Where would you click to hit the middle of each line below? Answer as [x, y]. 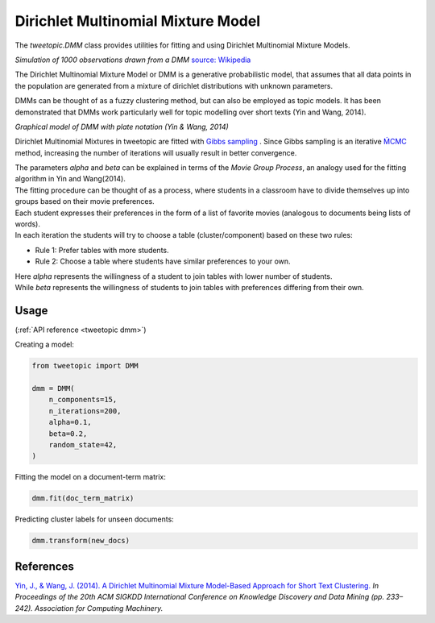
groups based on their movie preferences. [85, 201]
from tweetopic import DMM [85, 366]
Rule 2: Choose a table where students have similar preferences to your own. [163, 261]
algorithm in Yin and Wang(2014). [70, 179]
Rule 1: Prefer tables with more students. [102, 250]
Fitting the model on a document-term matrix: [91, 477]
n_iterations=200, [85, 411]
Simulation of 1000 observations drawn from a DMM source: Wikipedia [133, 60]
